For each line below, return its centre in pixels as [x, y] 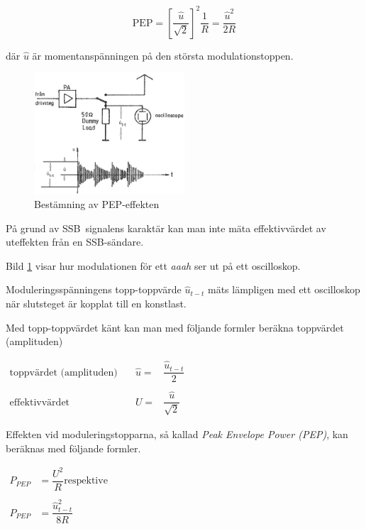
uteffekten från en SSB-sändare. [75, 242]
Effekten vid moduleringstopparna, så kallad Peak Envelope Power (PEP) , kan [177, 433]
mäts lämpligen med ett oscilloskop [284, 289]
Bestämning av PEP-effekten [97, 204]
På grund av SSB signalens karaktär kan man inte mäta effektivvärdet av [166, 228]
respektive [86, 481]
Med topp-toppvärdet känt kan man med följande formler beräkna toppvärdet [175, 327]
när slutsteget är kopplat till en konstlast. [96, 304]
